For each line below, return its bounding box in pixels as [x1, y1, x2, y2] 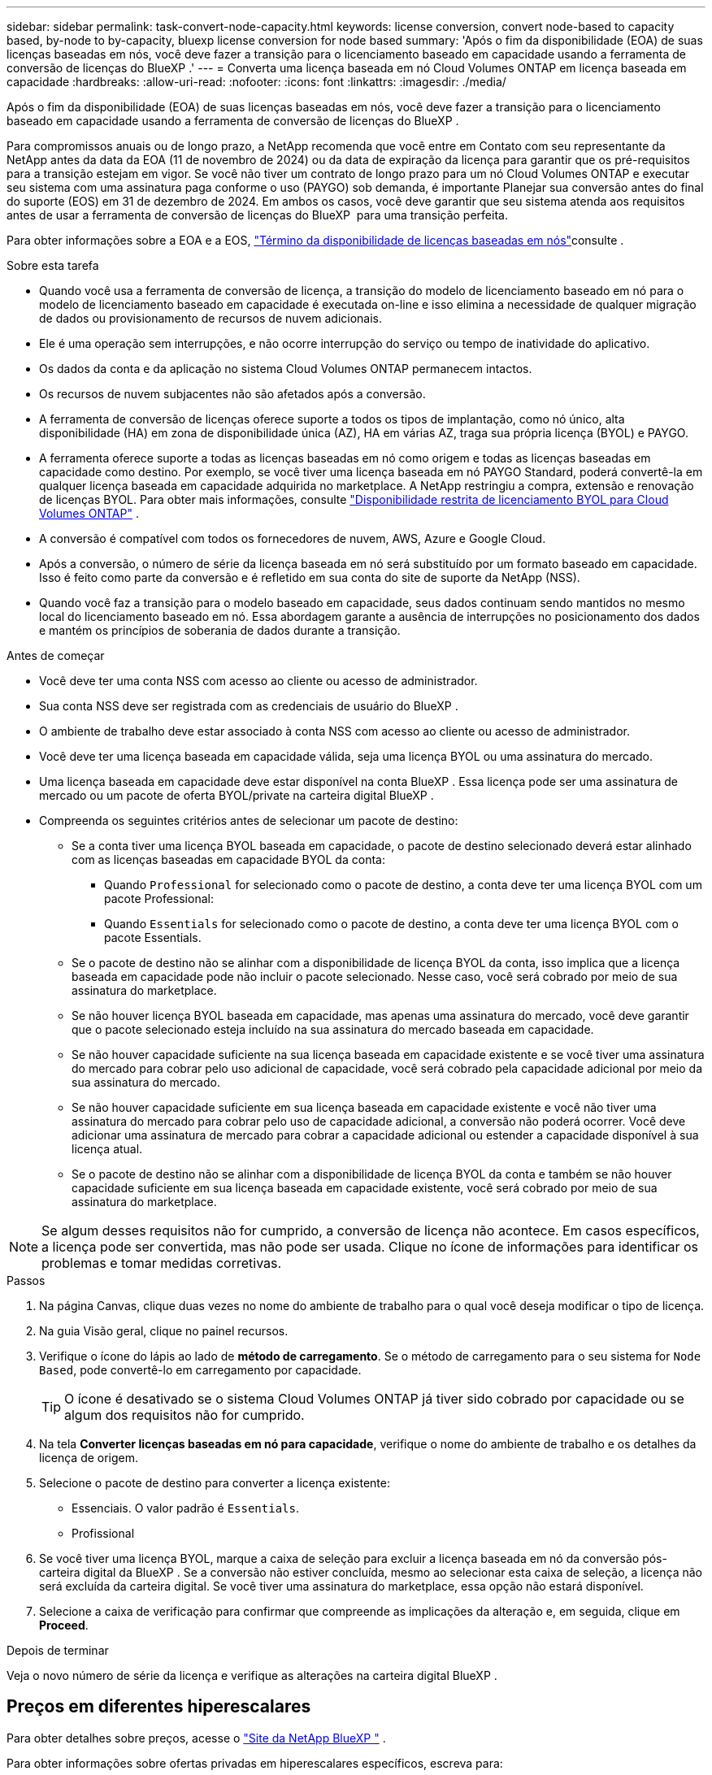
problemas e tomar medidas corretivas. [41, 1255, 282, 1271]
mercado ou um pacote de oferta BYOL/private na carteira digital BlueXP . [39, 788, 434, 802]
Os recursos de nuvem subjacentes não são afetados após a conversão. [39, 387, 426, 401]
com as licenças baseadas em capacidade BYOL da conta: [72, 853, 385, 866]
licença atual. [72, 1142, 143, 1156]
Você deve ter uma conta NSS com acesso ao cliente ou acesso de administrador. [39, 674, 478, 688]
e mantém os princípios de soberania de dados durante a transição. [39, 623, 401, 637]
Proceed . [39, 1618, 89, 1632]
